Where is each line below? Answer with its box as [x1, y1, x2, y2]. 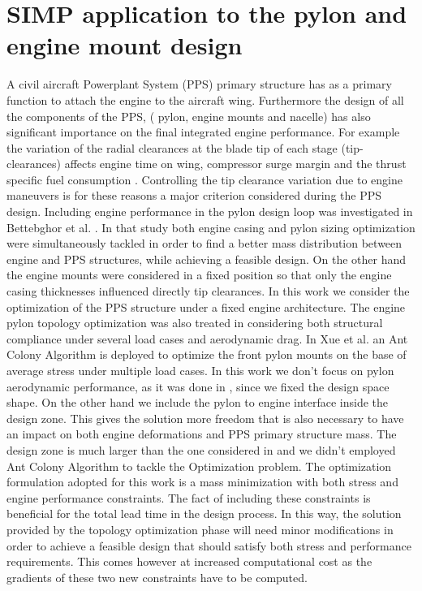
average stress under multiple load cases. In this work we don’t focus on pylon [6, 362, 394, 378]
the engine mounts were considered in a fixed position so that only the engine [6, 266, 392, 283]
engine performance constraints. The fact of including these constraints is [6, 489, 371, 506]
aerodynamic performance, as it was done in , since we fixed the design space [6, 377, 390, 395]
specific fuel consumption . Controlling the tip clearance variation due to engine [6, 170, 403, 188]
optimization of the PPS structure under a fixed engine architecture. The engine [6, 298, 406, 315]
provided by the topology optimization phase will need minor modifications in [6, 520, 394, 537]
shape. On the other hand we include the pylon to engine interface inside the [6, 394, 389, 411]
